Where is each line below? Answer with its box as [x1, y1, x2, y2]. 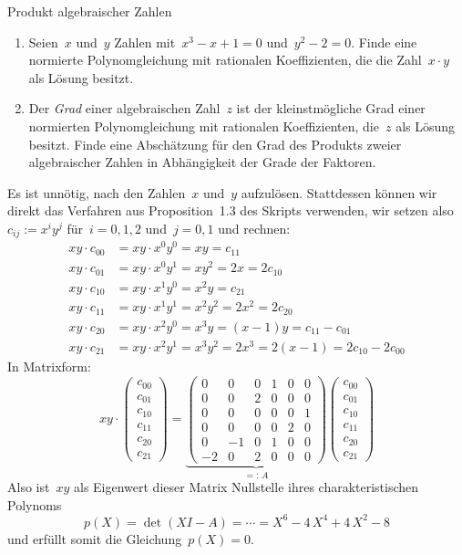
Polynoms [7, 495, 62, 514]
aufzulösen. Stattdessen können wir [241, 183, 437, 202]
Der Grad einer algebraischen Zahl [28, 99, 221, 118]
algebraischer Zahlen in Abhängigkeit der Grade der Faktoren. [28, 152, 376, 172]
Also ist [7, 477, 50, 497]
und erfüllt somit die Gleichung [7, 529, 182, 548]
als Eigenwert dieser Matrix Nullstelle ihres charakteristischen [73, 477, 419, 497]
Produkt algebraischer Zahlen [7, 2, 172, 20]
